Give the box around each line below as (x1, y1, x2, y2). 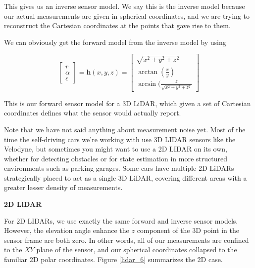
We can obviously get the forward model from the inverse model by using (4, 37, 226, 47)
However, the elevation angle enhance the (4, 225, 129, 235)
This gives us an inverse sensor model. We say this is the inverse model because (4, 1, 245, 11)
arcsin (138, 80, 156, 87)
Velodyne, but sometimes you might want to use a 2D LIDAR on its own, (4, 144, 227, 154)
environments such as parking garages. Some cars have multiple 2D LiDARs (4, 163, 234, 173)
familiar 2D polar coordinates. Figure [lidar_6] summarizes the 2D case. (4, 254, 223, 265)
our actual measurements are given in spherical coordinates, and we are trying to (4, 10, 250, 21)
